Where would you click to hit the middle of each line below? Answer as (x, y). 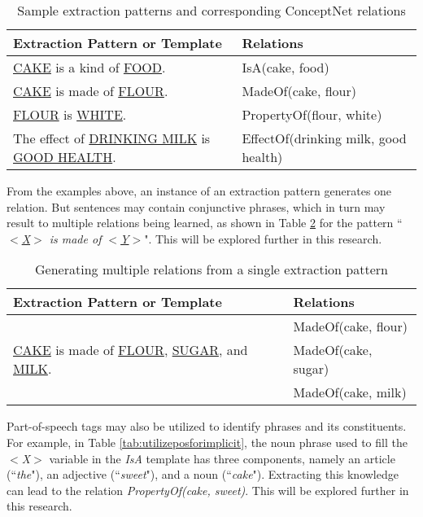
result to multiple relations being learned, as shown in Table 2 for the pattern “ (205, 223)
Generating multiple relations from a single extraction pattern (211, 269)
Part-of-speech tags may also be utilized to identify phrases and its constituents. (207, 426)
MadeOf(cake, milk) (350, 392)
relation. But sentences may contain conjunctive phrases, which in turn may (196, 206)
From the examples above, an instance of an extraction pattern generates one (199, 191)
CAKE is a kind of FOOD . (89, 67)
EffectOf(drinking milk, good (324, 138)
